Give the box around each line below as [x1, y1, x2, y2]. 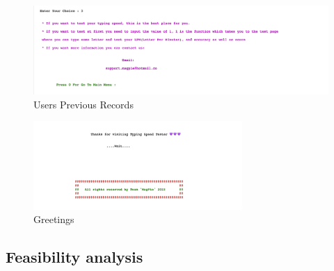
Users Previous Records [33, 97, 134, 111]
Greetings [33, 212, 74, 227]
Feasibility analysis [6, 246, 143, 268]
